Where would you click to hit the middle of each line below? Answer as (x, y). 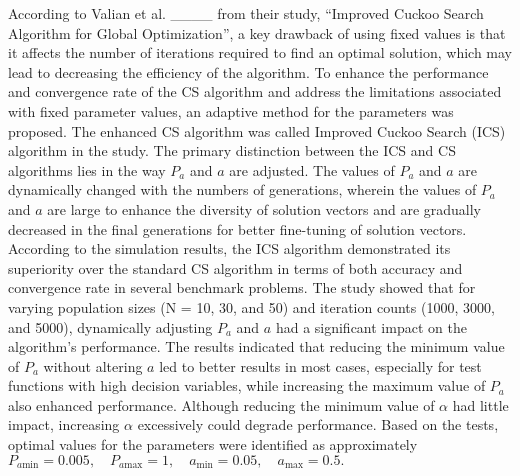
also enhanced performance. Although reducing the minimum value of (221, 404)
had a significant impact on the (371, 326)
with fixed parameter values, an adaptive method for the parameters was (231, 110)
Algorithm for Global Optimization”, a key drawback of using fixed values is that (257, 32)
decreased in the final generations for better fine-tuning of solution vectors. (237, 228)
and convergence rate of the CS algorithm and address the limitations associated (255, 91)
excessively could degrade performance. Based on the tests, (318, 424)
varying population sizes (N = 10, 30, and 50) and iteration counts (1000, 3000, (251, 306)
